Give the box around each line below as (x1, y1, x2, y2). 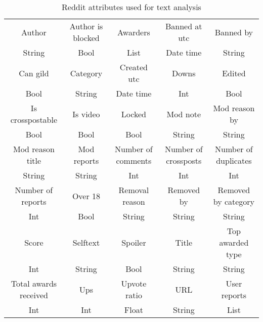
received (19, 289, 48, 301)
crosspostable (10, 114, 58, 125)
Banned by (214, 26, 253, 38)
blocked (73, 32, 100, 43)
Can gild (19, 67, 49, 79)
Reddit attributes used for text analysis (62, 1, 201, 13)
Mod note (166, 108, 201, 120)
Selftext (72, 237, 100, 248)
